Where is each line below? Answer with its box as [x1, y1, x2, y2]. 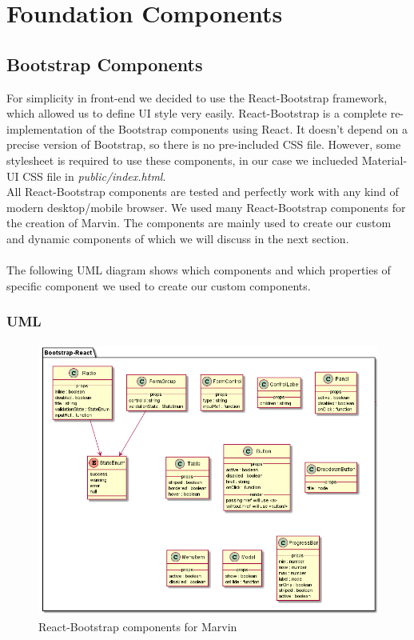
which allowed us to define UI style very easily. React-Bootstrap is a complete [6, 105, 387, 122]
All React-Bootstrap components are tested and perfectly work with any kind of [6, 183, 399, 200]
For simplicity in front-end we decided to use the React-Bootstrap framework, [6, 89, 388, 106]
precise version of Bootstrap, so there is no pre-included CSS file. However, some [6, 136, 401, 153]
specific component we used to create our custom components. [6, 277, 311, 294]
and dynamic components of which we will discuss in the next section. [6, 230, 349, 246]
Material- [361, 151, 408, 168]
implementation [6, 120, 83, 137]
